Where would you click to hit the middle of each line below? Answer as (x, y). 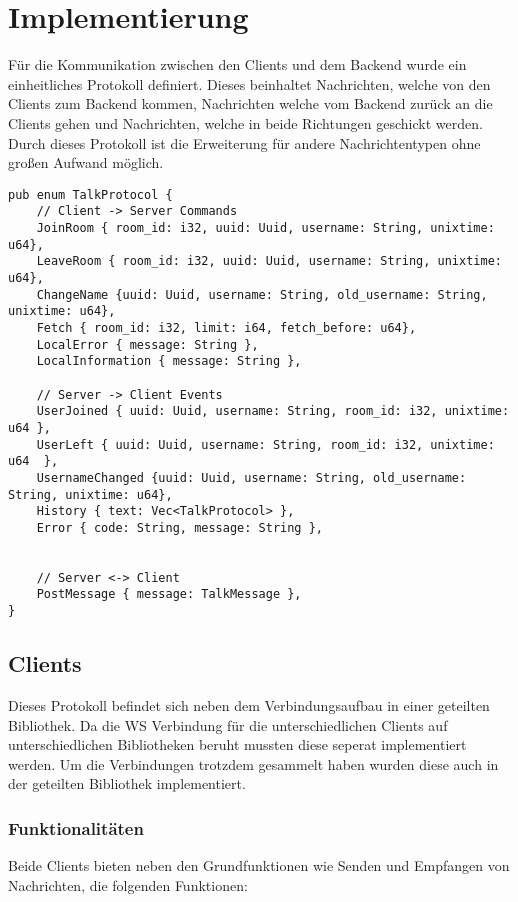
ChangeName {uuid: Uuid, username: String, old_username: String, (262, 294)
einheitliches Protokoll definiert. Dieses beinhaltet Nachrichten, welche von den (249, 83)
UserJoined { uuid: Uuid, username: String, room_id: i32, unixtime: (273, 411)
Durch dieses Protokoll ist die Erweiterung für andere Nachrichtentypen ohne (244, 142)
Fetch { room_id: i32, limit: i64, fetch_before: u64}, (226, 327)
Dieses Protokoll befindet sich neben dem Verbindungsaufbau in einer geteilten (249, 704)
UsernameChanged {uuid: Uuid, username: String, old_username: (251, 477)
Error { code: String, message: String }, (179, 527)
